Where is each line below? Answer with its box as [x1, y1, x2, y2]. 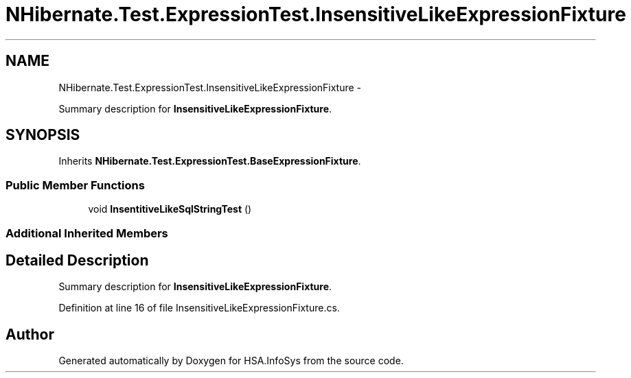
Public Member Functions [5, 178, 145, 192]
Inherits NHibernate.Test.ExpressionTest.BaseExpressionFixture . [58, 155, 361, 167]
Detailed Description [5, 251, 149, 269]
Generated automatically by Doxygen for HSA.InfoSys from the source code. [58, 355, 404, 367]
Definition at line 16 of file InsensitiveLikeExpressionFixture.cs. [58, 302, 340, 314]
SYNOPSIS [5, 126, 80, 144]
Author [5, 325, 54, 343]
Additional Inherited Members [5, 226, 168, 240]
